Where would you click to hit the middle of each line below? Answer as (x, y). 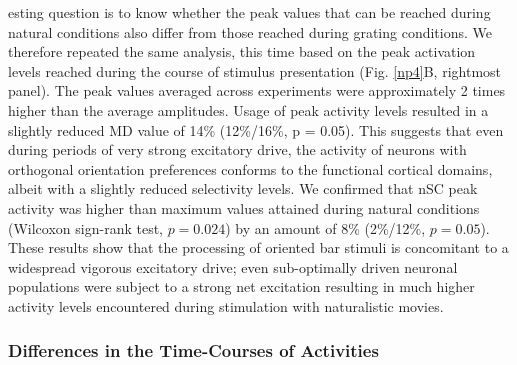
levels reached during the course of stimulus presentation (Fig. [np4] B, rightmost (255, 70)
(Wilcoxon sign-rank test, (85, 227)
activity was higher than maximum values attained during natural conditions (244, 207)
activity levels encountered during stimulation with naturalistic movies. (226, 305)
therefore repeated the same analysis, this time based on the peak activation (242, 51)
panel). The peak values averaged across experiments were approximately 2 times (257, 90)
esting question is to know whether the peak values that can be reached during (249, 12)
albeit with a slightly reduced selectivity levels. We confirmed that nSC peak (243, 188)
